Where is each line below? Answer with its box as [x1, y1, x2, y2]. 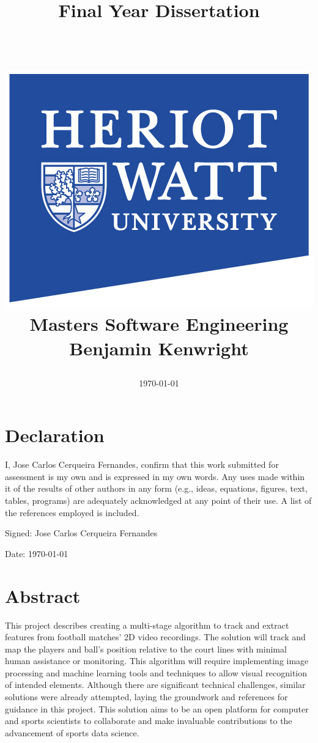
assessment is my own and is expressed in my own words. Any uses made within [5, 470, 305, 482]
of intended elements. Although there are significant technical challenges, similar [5, 678, 306, 691]
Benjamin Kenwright [69, 335, 249, 360]
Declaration [5, 423, 105, 448]
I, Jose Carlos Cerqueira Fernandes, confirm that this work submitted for [5, 458, 279, 471]
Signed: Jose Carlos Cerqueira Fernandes [5, 527, 158, 539]
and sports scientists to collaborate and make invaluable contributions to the [5, 714, 292, 727]
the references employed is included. [5, 506, 139, 519]
